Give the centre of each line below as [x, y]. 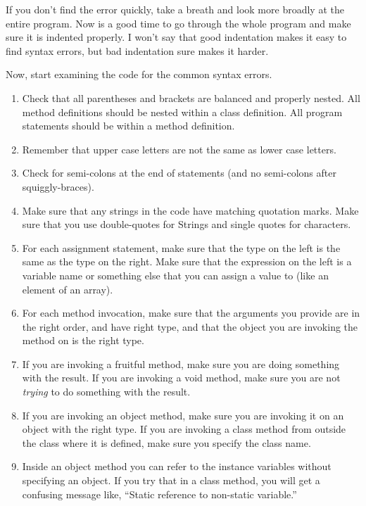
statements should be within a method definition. [128, 126]
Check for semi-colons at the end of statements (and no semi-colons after [179, 173]
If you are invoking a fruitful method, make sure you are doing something [181, 363]
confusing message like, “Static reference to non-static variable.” [159, 494]
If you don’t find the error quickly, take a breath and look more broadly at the [175, 9]
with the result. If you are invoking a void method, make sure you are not [181, 378]
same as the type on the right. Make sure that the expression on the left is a [187, 261]
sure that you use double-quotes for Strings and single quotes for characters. [187, 224]
